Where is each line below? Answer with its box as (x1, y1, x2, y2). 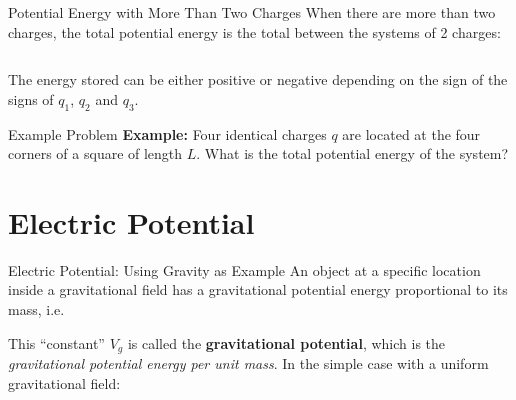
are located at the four (342, 123, 481, 144)
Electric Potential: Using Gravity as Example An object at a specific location (8, 259, 481, 280)
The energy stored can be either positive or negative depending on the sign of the (8, 69, 508, 90)
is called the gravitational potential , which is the (127, 332, 446, 353)
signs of (8, 88, 54, 109)
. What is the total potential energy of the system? (196, 143, 509, 164)
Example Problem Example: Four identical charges (8, 123, 327, 144)
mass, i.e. (8, 299, 65, 320)
